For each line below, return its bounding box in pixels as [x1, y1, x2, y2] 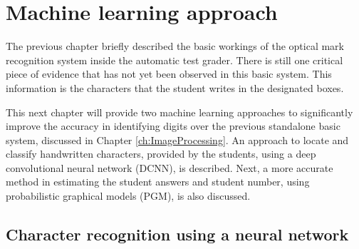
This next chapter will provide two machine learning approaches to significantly [6, 104, 353, 119]
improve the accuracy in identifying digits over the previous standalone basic [6, 118, 340, 133]
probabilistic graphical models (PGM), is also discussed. [6, 188, 251, 203]
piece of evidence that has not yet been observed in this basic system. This [6, 66, 332, 81]
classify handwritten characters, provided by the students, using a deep [6, 146, 316, 161]
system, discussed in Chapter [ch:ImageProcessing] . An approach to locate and [6, 132, 349, 147]
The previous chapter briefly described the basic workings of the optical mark [6, 39, 344, 54]
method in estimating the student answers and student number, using [6, 174, 310, 189]
